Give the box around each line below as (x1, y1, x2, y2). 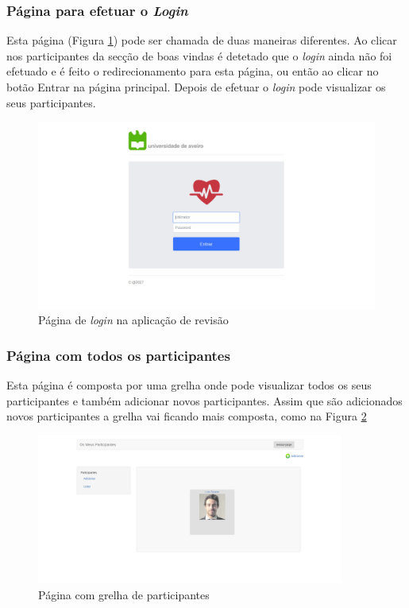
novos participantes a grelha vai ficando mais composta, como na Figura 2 (6, 408, 367, 424)
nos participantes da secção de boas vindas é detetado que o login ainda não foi (6, 47, 392, 64)
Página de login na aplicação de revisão (38, 312, 229, 328)
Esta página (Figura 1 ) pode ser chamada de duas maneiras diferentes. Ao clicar (6, 32, 397, 48)
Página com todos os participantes (6, 345, 230, 365)
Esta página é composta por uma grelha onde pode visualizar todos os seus (6, 377, 372, 393)
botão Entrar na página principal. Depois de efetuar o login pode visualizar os (6, 79, 386, 95)
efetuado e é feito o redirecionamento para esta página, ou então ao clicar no (6, 63, 379, 79)
